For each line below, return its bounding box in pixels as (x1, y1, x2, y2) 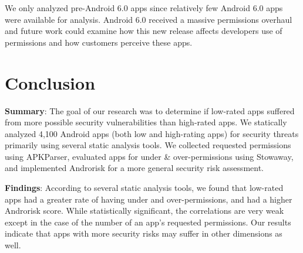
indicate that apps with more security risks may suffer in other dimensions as (5, 227, 282, 240)
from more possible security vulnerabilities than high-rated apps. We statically (5, 116, 287, 128)
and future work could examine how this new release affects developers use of (5, 25, 282, 37)
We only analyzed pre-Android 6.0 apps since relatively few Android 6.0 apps (5, 2, 283, 13)
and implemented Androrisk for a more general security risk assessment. (5, 162, 264, 174)
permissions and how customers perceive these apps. (5, 36, 193, 48)
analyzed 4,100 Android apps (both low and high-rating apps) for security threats (5, 127, 299, 139)
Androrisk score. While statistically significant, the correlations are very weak (5, 204, 284, 217)
